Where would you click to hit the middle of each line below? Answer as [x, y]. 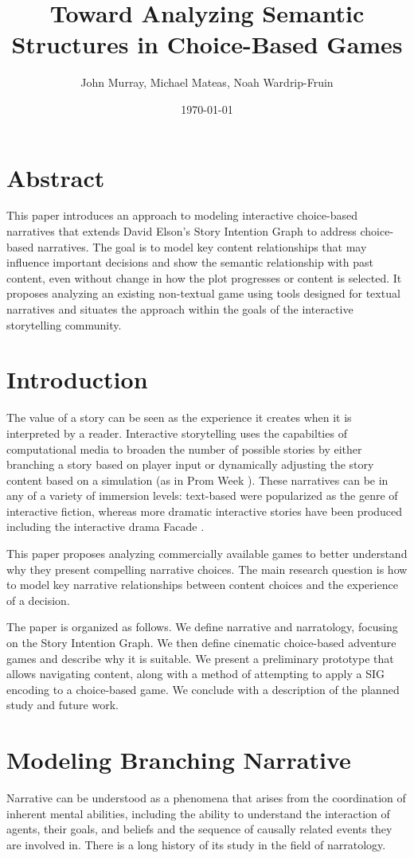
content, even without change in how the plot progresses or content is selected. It [204, 277]
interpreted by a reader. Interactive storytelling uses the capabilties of [177, 433]
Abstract [56, 177]
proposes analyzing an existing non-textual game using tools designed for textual [203, 293]
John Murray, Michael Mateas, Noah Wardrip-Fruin [207, 82]
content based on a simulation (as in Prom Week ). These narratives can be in [197, 480]
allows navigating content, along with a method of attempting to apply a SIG [196, 674]
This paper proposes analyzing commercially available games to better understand [207, 554]
